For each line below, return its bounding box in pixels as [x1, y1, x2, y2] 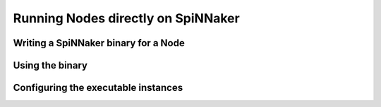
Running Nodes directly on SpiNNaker [13, 10, 240, 26]
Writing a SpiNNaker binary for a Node [13, 37, 185, 49]
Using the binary [13, 59, 88, 71]
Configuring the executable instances [13, 82, 183, 94]
